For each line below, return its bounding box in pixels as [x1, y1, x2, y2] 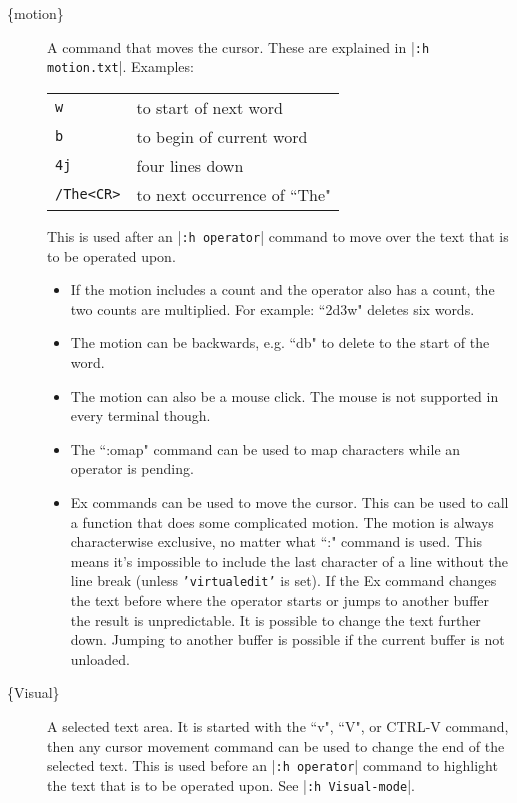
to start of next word [136, 95, 283, 119]
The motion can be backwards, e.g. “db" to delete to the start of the [70, 332, 490, 353]
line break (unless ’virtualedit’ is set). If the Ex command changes [70, 570, 497, 591]
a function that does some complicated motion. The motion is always [70, 511, 494, 532]
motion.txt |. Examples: [47, 56, 194, 77]
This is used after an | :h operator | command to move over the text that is [47, 225, 509, 246]
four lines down [136, 153, 244, 177]
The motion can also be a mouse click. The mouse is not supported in [70, 385, 499, 406]
